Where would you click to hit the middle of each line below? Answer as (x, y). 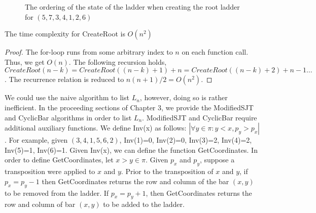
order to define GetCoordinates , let (59, 160)
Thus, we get (25, 61)
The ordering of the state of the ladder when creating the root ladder (132, 7)
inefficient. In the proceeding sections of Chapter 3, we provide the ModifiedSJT (129, 107)
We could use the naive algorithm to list (67, 97)
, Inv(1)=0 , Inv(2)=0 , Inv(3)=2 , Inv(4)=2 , (186, 140)
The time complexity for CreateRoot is (65, 34)
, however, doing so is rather (184, 97)
